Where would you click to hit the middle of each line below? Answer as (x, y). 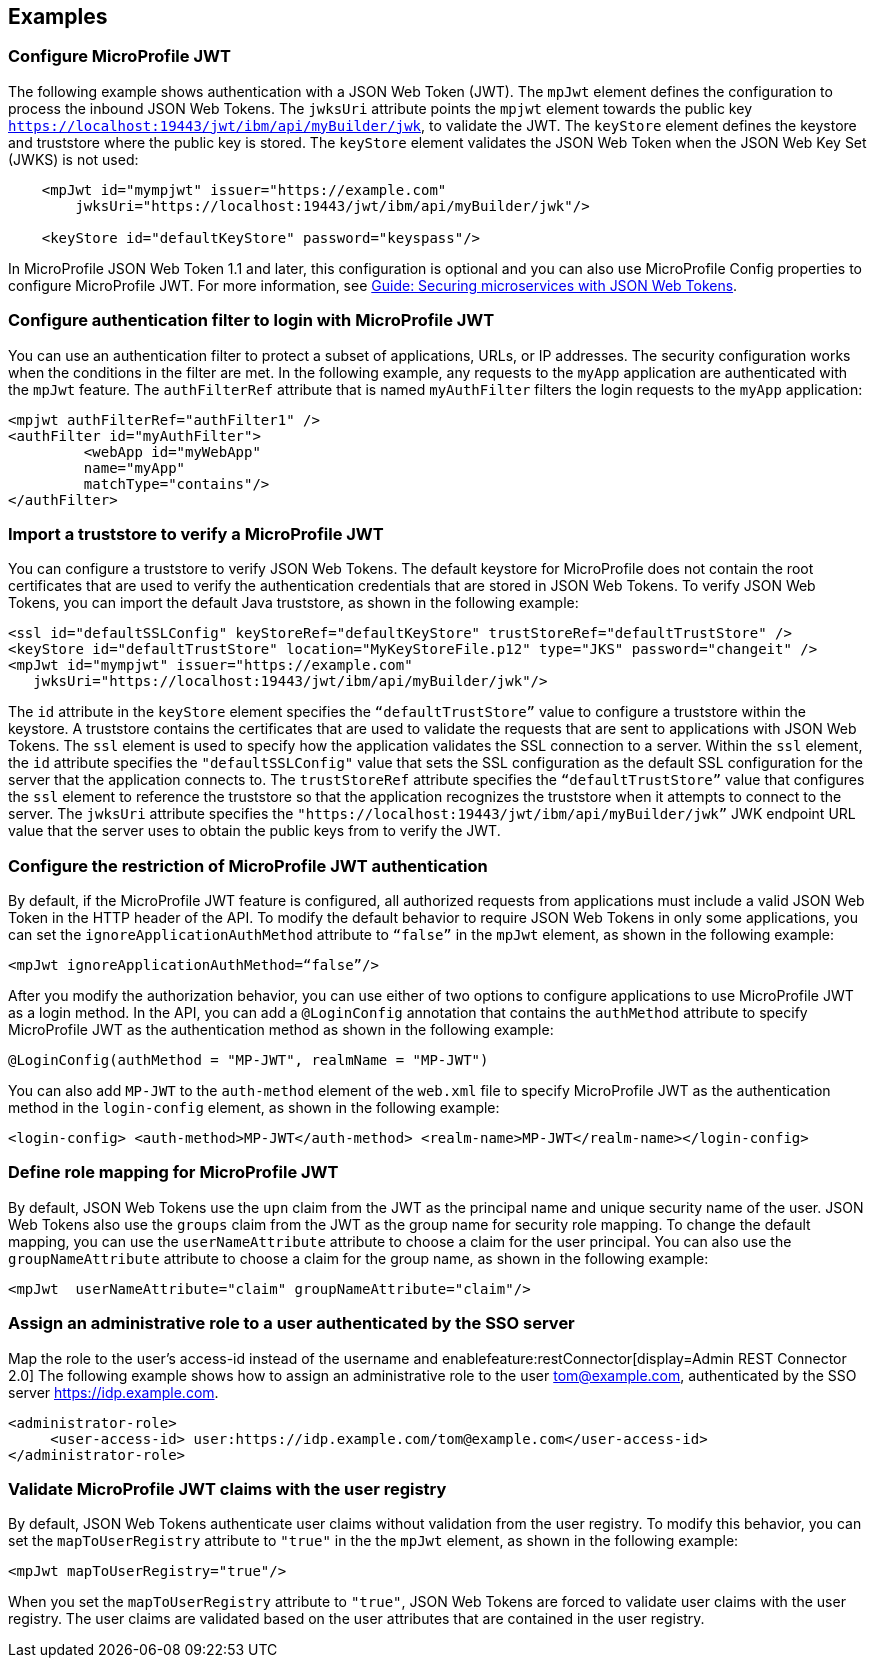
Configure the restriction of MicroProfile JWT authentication (248, 865)
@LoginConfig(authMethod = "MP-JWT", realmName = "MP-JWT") (248, 1060)
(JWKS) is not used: (73, 159)
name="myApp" (134, 467)
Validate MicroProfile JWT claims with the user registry (227, 1488)
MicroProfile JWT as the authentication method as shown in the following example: (281, 1030)
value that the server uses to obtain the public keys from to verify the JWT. (254, 831)
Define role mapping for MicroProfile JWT (173, 1172)
